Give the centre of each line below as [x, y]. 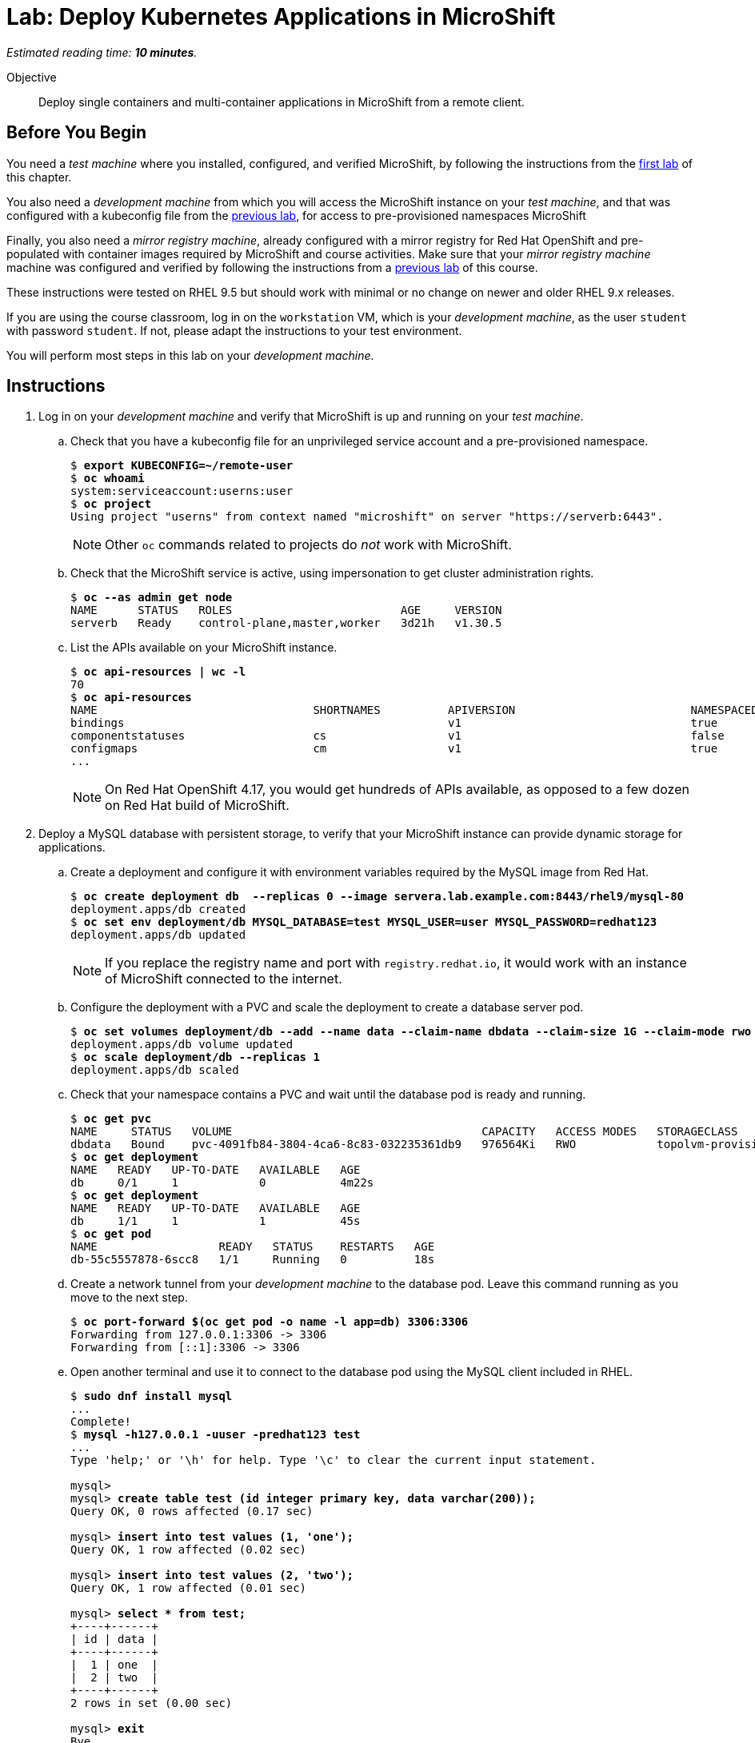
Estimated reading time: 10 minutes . [102, 52]
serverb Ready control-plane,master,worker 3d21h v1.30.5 [286, 623]
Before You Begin [77, 133]
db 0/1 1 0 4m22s [222, 1183]
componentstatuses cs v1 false [397, 736]
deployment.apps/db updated [158, 935]
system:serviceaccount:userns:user [182, 491]
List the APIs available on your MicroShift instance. [204, 648]
